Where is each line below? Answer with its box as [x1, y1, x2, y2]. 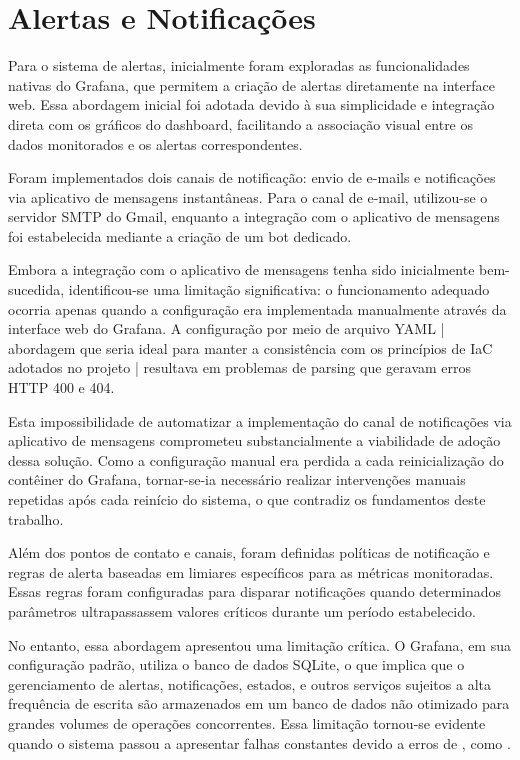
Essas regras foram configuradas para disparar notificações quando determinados [8, 581, 502, 602]
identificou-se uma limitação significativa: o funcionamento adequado [68, 279, 490, 300]
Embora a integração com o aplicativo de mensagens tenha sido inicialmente [8, 259, 475, 280]
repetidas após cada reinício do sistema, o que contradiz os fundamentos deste [8, 489, 486, 509]
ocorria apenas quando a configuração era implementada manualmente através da [8, 298, 507, 319]
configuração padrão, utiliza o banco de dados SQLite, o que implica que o [8, 654, 465, 675]
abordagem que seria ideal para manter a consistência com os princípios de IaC [8, 337, 493, 358]
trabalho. [8, 508, 64, 529]
